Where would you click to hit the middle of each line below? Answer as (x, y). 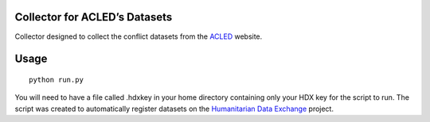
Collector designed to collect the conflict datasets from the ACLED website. (139, 36)
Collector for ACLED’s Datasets (94, 17)
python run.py (56, 80)
